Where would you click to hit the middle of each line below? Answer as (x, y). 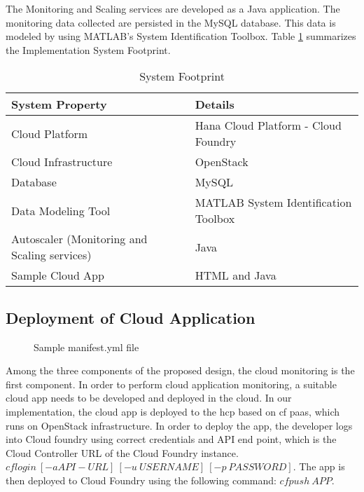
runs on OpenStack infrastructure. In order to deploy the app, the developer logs (179, 425)
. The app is (319, 466)
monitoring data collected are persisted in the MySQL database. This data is (171, 22)
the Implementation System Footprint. (88, 49)
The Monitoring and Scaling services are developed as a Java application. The (173, 8)
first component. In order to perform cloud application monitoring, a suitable (171, 384)
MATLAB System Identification (273, 203)
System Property (59, 104)
